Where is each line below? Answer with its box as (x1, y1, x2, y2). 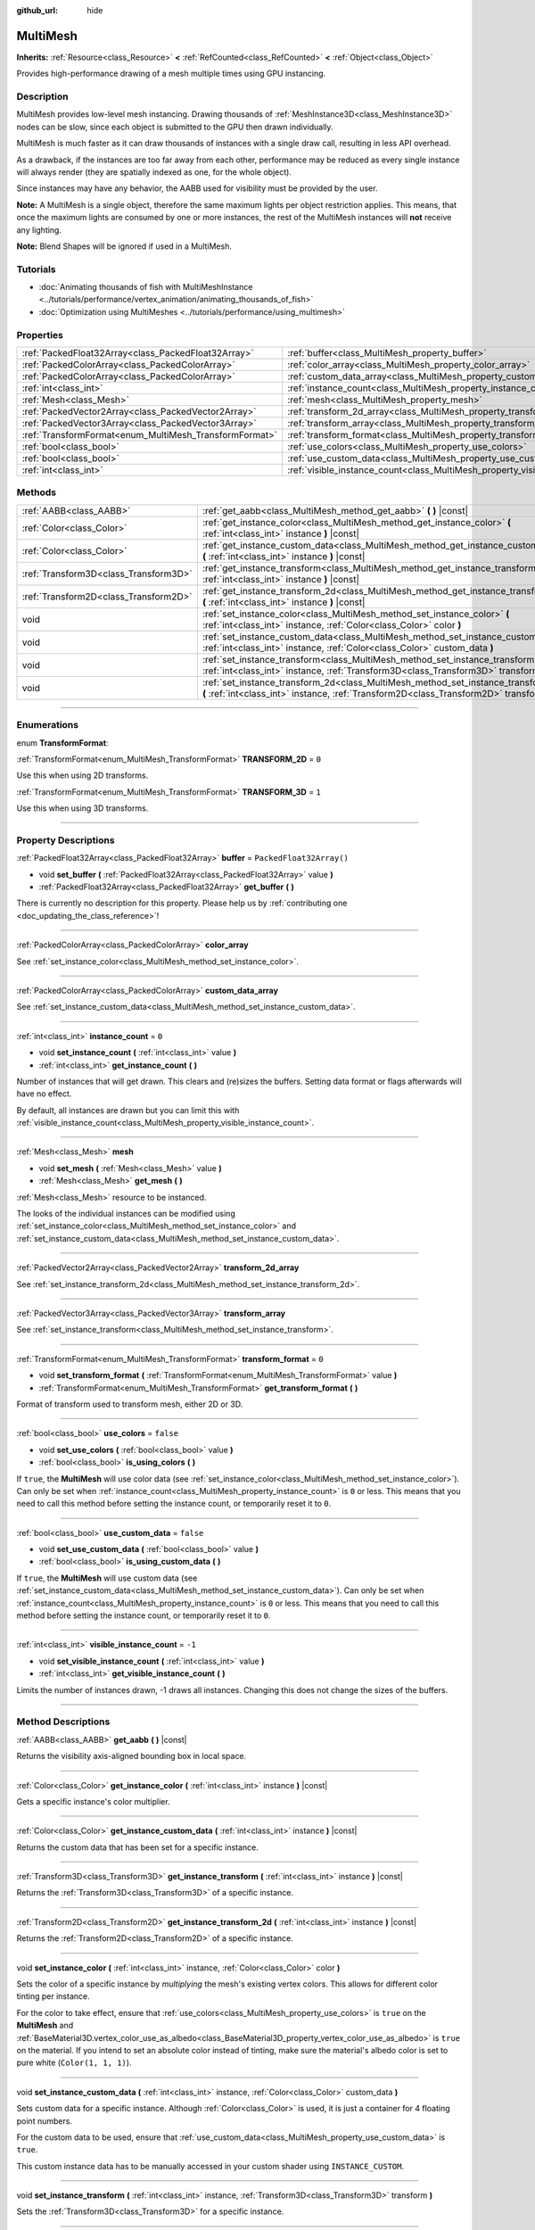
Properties (16, 328, 64, 341)
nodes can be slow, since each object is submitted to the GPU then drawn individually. (16, 121, 333, 132)
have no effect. (16, 1088, 72, 1099)
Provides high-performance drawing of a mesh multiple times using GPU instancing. (16, 68, 326, 79)
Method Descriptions (16, 1715, 111, 1728)
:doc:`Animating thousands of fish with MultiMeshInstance (38, 282, 253, 293)
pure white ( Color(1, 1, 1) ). (16, 2057, 132, 2069)
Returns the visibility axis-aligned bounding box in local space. (16, 1751, 247, 1762)
